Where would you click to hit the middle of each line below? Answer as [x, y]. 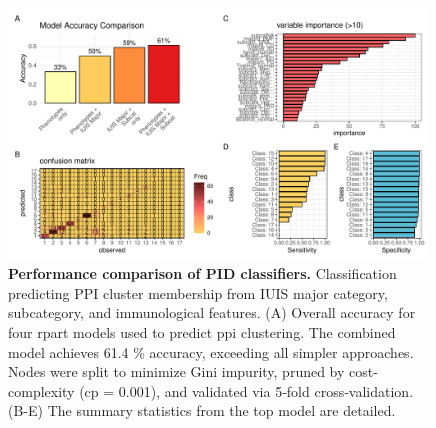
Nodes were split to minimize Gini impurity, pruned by [176, 371]
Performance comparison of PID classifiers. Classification [202, 273]
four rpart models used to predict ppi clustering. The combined [202, 332]
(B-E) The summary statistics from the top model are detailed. [202, 410]
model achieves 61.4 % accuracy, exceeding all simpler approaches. [211, 351]
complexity [41, 390]
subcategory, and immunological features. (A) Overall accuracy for [212, 312]
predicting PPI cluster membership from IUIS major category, [198, 292]
